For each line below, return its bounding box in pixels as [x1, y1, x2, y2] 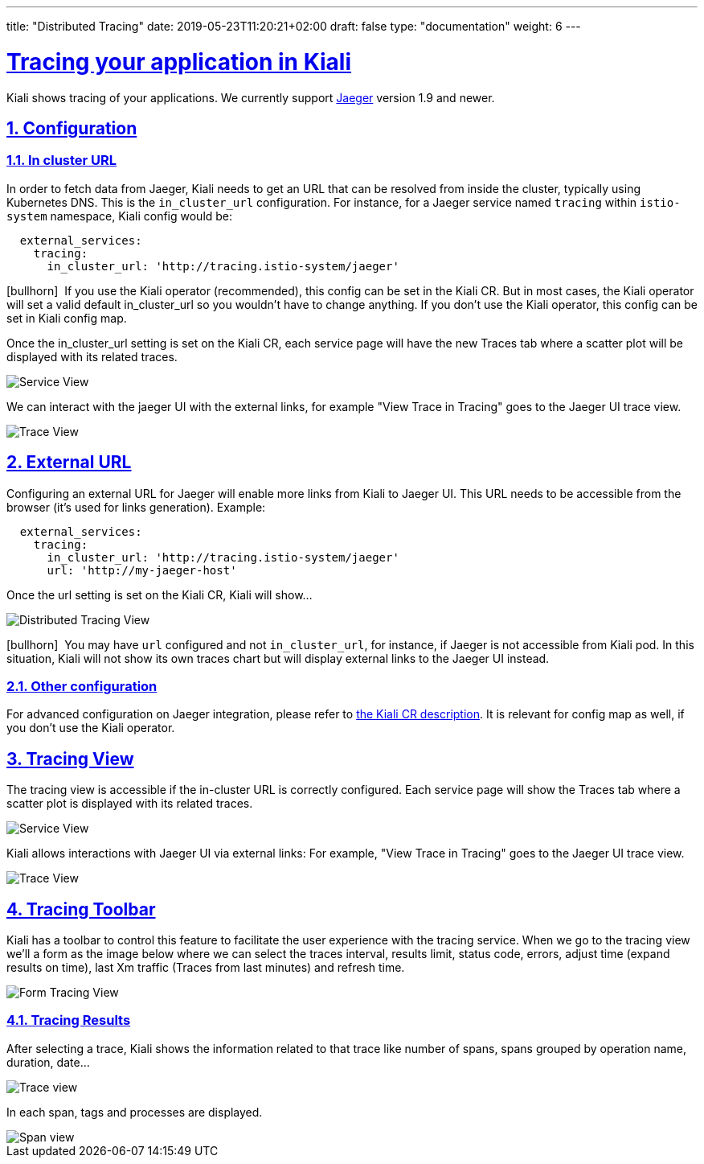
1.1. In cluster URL [6, 152, 117, 169]
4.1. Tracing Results [6, 1012, 131, 1029]
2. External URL [6, 452, 132, 473]
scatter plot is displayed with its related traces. [6, 796, 253, 811]
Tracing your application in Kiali [6, 47, 352, 76]
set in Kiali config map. [6, 311, 127, 325]
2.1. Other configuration [6, 677, 158, 694]
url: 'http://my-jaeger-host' [47, 563, 237, 577]
